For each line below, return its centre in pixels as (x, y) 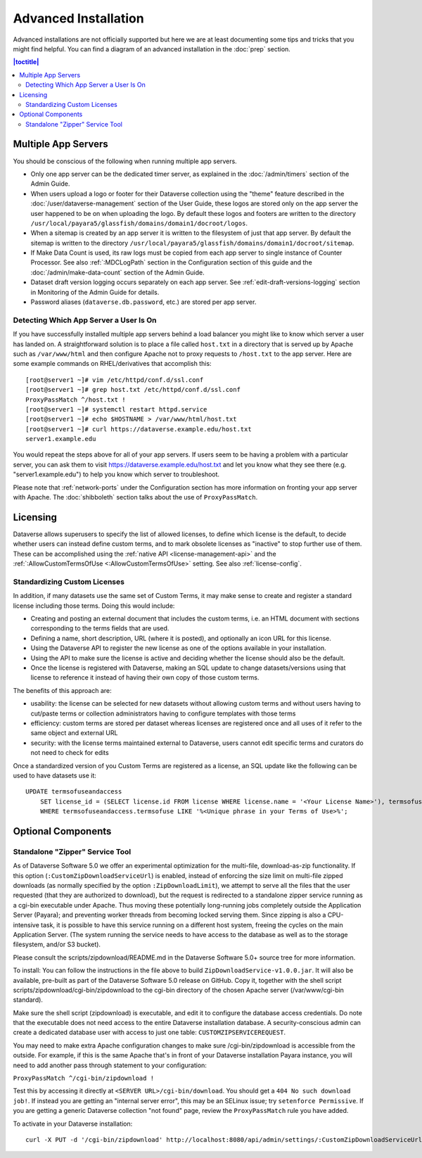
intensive (26, 924)
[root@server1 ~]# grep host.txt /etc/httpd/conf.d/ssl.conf (133, 390)
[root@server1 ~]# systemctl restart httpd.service (116, 409)
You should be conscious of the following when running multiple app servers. (125, 161)
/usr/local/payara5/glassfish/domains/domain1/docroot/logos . (139, 223)
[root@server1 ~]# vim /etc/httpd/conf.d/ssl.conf (115, 380)
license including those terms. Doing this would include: (94, 606)
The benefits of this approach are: (62, 690)
